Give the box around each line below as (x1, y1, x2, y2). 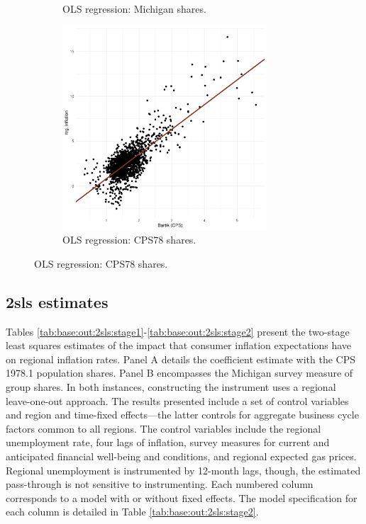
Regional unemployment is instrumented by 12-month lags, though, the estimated (6, 462, 361, 477)
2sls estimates (6, 290, 109, 312)
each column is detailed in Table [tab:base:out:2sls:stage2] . (6, 504, 259, 519)
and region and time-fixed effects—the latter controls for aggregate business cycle (6, 407, 359, 422)
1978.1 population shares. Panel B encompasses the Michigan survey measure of (6, 365, 353, 380)
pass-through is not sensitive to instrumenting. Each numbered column (6, 477, 314, 491)
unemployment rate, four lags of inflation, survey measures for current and (6, 435, 330, 450)
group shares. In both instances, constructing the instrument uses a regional (6, 379, 336, 394)
